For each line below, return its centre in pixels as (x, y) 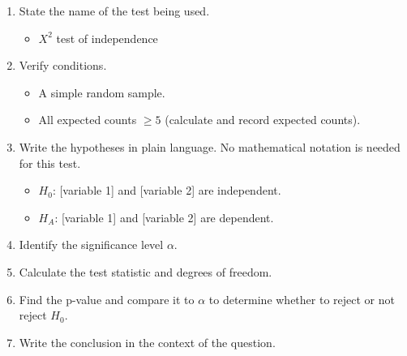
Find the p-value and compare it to (107, 299)
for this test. (50, 163)
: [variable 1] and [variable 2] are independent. (167, 190)
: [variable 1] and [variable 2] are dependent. (164, 217)
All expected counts (88, 120)
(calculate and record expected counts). (263, 120)
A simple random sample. (102, 92)
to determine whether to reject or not (302, 299)
